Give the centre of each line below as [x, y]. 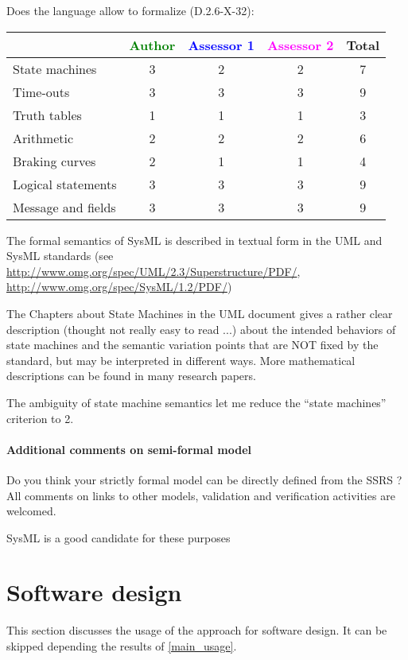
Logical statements [65, 184]
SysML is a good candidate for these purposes [119, 537]
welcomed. [31, 511]
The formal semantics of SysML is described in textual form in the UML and [194, 240]
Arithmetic [43, 138]
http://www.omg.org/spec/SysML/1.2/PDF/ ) [119, 287]
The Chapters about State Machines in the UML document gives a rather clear [200, 313]
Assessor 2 [300, 45]
